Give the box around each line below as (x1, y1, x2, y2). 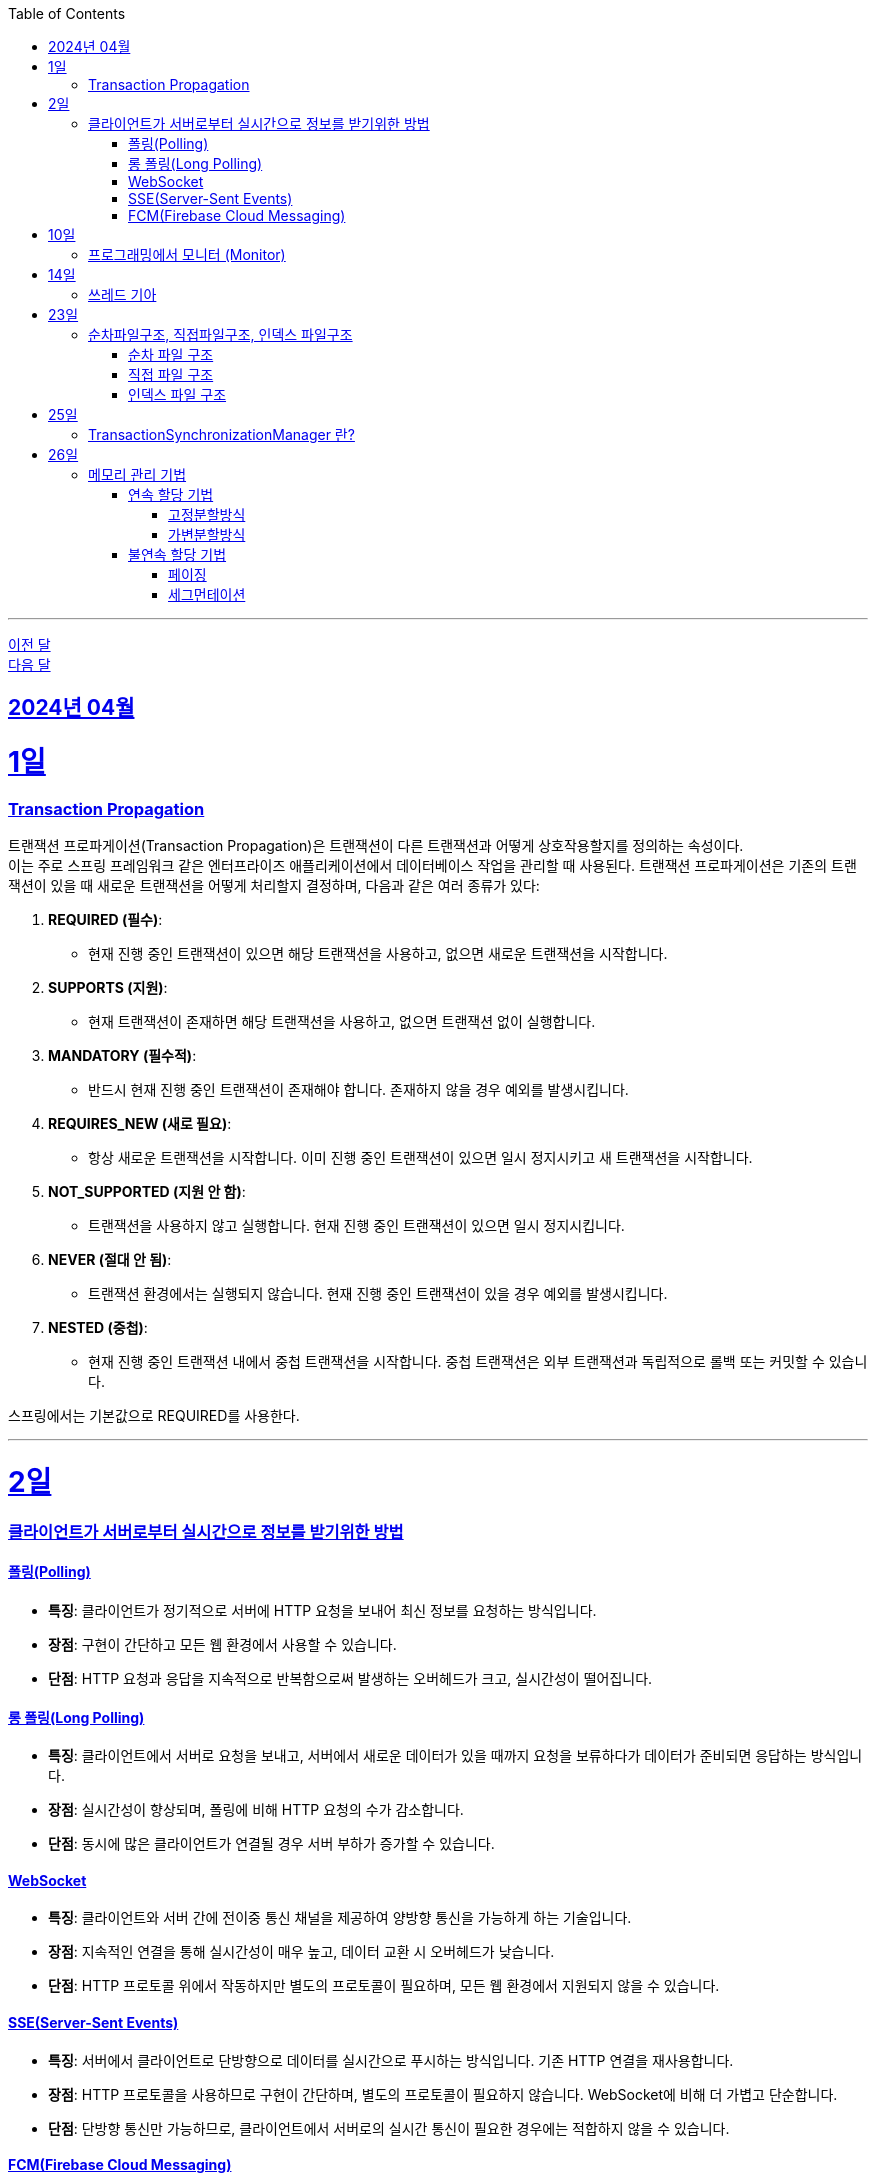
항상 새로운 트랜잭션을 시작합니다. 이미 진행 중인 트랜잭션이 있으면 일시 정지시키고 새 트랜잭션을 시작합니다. (88, 1149, 753, 1167)
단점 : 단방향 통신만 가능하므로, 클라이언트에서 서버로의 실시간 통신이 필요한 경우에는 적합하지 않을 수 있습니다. (48, 2119, 730, 2137)
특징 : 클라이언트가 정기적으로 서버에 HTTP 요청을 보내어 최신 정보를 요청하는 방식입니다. (48, 1602, 597, 1620)
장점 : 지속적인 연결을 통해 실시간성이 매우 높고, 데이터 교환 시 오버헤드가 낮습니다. (48, 1943, 555, 1961)
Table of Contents (8, 5, 126, 22)
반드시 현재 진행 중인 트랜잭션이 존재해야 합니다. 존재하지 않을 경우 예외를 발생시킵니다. (88, 1081, 629, 1099)
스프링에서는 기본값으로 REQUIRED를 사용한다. (8, 1407, 300, 1425)
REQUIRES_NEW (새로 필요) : (48, 1115, 232, 1133)
